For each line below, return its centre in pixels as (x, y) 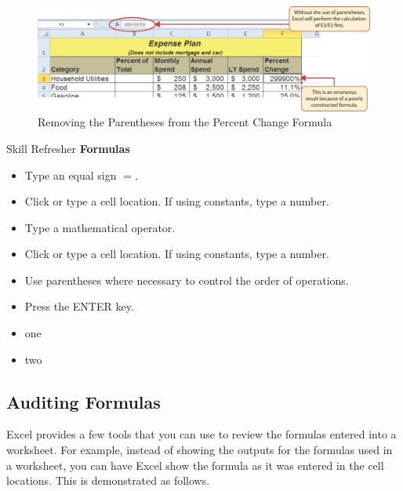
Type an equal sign (71, 175)
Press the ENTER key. (79, 306)
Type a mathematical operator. (100, 227)
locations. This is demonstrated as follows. (108, 480)
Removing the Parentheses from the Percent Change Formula (185, 122)
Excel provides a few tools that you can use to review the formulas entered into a (201, 434)
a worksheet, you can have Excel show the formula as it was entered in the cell (195, 465)
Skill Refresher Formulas (68, 148)
